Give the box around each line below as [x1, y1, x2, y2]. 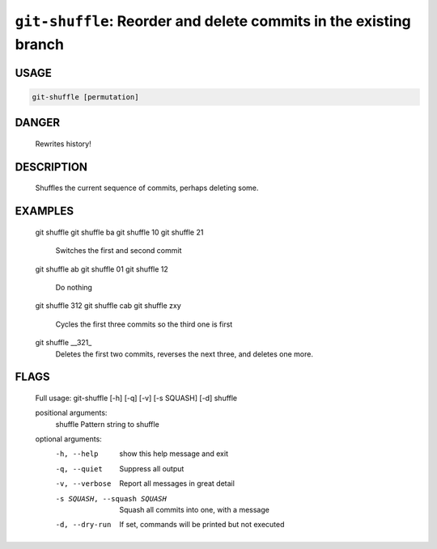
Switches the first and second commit [55, 246, 182, 255]
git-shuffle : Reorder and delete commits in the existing [15, 12, 412, 30]
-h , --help [55, 450, 99, 458]
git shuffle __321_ [35, 338, 92, 348]
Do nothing [55, 282, 93, 292]
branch [15, 35, 65, 53]
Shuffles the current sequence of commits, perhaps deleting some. [35, 183, 259, 193]
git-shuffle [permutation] [32, 92, 139, 101]
